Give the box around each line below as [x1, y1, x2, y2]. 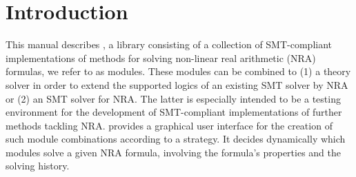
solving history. [6, 158, 70, 173]
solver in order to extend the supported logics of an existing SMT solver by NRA [6, 77, 348, 92]
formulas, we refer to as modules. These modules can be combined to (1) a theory [6, 64, 351, 79]
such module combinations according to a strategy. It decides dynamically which [6, 132, 346, 146]
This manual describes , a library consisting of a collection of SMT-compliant [6, 37, 333, 52]
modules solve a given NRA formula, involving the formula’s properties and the [6, 145, 342, 159]
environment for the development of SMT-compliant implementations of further [6, 105, 342, 119]
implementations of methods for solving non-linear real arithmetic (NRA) [6, 50, 316, 65]
